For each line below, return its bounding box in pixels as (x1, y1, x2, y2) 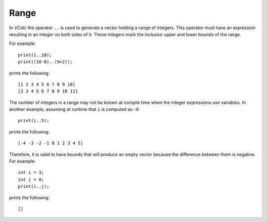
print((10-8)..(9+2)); (18, 59, 73, 65)
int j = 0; (18, 177, 44, 182)
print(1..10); (18, 52, 52, 58)
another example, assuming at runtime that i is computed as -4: (9, 106, 140, 112)
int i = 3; (18, 170, 44, 176)
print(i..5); (18, 118, 49, 124)
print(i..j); (18, 183, 49, 189)
